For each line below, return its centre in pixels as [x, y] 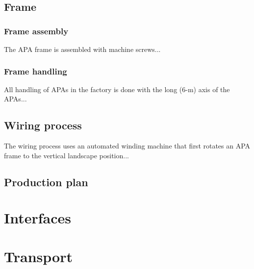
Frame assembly [36, 31]
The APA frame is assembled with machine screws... [82, 49]
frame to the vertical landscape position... [66, 155]
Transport [38, 256]
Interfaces [38, 218]
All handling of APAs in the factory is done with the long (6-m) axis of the [117, 89]
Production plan [46, 182]
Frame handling [36, 71]
